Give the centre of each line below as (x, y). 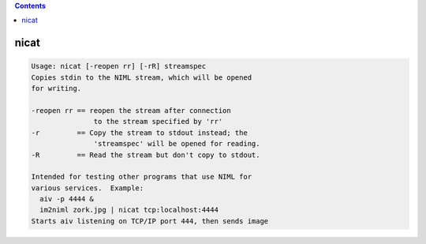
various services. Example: (88, 188)
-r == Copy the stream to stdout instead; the (139, 133)
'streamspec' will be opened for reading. (177, 144)
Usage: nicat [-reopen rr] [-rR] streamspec (119, 66)
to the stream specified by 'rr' (158, 122)
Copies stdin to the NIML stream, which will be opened (142, 77)
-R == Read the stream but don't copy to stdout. (146, 155)
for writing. (56, 88)
